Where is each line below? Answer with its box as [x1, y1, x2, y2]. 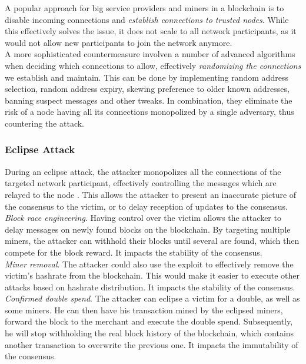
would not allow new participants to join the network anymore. [5, 36, 232, 48]
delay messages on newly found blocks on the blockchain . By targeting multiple [5, 223, 291, 235]
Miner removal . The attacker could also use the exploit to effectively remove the [5, 257, 294, 270]
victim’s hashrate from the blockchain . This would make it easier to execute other [5, 269, 300, 282]
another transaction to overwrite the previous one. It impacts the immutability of [5, 338, 298, 350]
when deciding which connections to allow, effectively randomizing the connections [5, 59, 301, 71]
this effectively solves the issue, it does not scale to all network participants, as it [5, 25, 297, 37]
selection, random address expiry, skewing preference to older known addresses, [5, 82, 290, 95]
